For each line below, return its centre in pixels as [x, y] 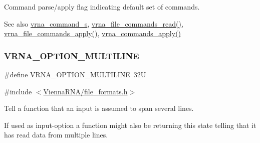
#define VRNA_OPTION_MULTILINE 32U [75, 74]
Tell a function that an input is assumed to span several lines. [99, 108]
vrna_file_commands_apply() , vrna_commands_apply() [93, 33]
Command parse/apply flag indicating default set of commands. [102, 7]
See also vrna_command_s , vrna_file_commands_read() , [94, 23]
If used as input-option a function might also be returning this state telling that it [130, 125]
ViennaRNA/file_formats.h [85, 91]
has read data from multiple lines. [56, 135]
